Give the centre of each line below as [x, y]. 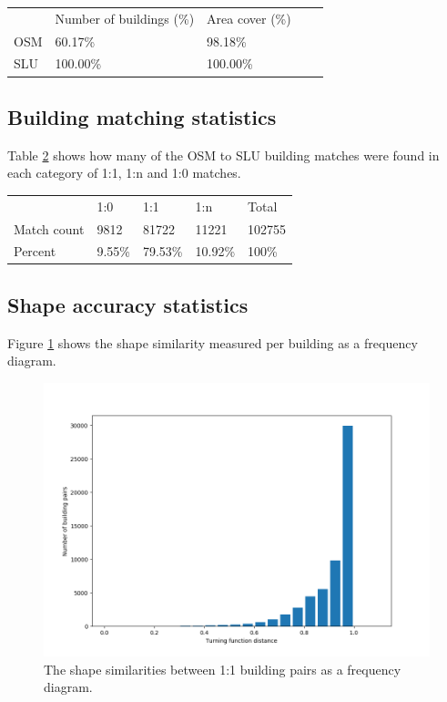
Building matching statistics [142, 116]
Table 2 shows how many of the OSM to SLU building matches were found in [223, 155]
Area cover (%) [249, 18]
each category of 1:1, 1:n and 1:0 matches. [124, 173]
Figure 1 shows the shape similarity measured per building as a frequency [213, 342]
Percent [35, 251]
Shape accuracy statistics [128, 304]
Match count [49, 228]
